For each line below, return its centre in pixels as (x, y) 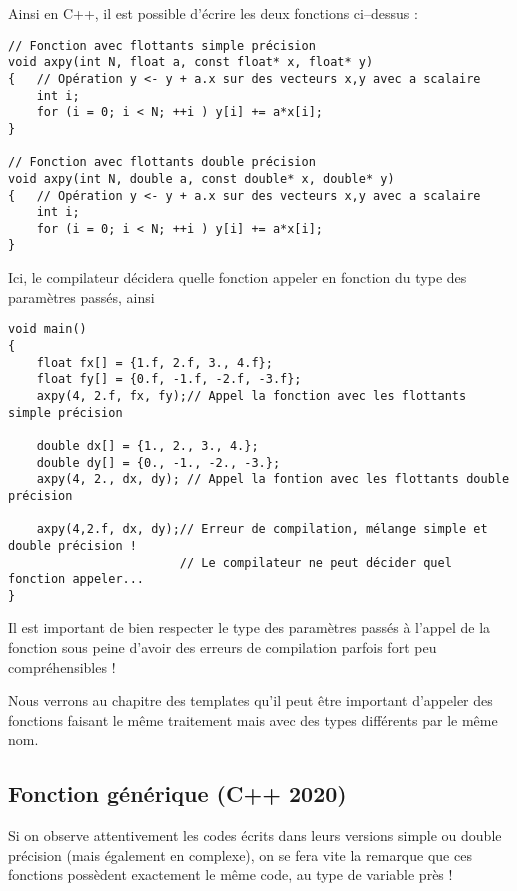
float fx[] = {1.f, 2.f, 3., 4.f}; (154, 362)
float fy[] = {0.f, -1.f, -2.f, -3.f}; (169, 379)
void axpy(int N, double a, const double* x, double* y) (201, 178)
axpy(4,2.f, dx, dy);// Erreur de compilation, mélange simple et (262, 529)
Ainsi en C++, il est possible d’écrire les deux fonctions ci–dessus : (213, 13)
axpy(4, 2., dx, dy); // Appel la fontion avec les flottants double (273, 479)
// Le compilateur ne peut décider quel (315, 562)
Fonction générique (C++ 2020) (177, 793)
